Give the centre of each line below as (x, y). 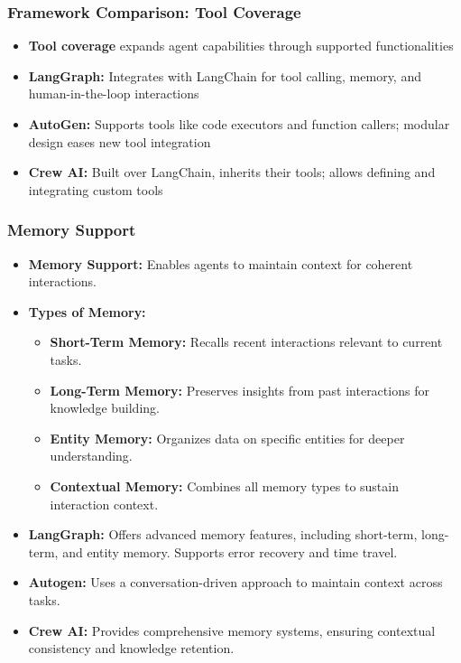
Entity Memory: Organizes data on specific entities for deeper (227, 438)
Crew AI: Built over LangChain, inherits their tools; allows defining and (232, 172)
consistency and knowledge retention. (131, 648)
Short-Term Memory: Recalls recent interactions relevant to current (246, 342)
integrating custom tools (96, 189)
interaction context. (104, 504)
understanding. (91, 456)
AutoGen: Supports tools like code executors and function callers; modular (239, 124)
